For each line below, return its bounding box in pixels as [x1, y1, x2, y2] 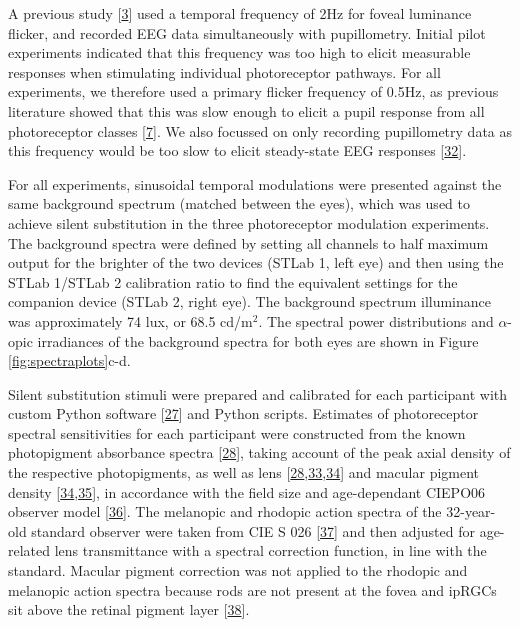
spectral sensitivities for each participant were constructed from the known [8, 422, 466, 443]
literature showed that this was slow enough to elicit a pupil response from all [8, 100, 485, 121]
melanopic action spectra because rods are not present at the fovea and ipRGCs [8, 579, 497, 600]
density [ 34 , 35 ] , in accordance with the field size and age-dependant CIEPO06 [8, 481, 486, 502]
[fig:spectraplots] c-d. [8, 350, 131, 371]
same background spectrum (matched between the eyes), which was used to [8, 193, 470, 214]
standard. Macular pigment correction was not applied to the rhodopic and [8, 560, 468, 581]
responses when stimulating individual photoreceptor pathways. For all [8, 61, 441, 82]
